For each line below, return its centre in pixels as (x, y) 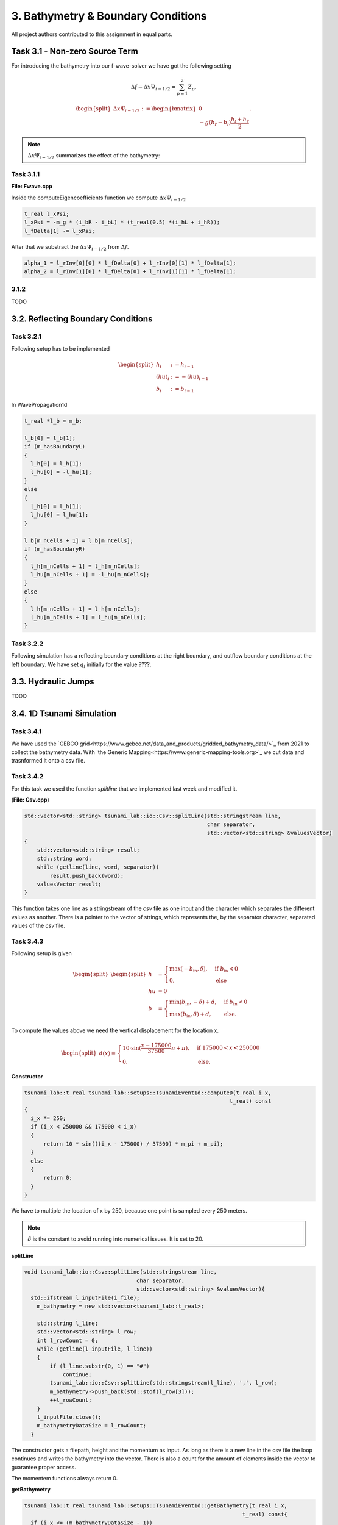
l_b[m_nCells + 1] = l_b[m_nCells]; (79, 540)
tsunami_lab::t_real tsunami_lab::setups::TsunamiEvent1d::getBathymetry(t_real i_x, (156, 1506)
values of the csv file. (38, 926)
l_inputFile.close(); (69, 1417)
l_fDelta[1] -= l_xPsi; (60, 231)
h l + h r (240, 120)
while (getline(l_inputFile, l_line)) (95, 1349)
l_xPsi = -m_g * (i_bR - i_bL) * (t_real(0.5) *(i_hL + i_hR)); (122, 222)
